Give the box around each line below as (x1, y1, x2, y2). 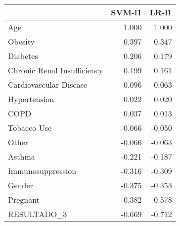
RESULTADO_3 (8, 208, 67, 220)
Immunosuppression (8, 165, 77, 176)
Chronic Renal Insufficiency (8, 64, 103, 76)
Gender (8, 179, 33, 191)
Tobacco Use (8, 122, 52, 133)
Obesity (8, 36, 35, 47)
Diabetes (8, 50, 38, 61)
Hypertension (8, 93, 54, 105)
